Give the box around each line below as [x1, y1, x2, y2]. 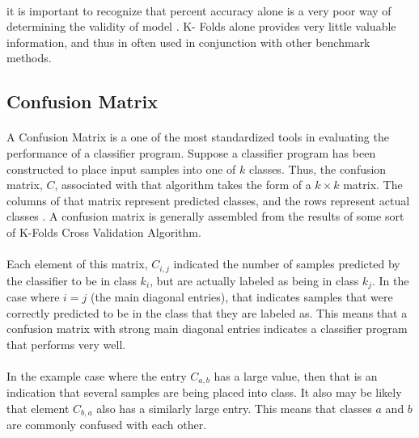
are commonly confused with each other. [6, 416, 207, 433]
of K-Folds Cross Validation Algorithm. [6, 223, 201, 240]
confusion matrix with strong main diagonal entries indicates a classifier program [6, 320, 408, 337]
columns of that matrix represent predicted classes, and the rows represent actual [6, 192, 410, 208]
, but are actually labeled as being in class [150, 272, 359, 288]
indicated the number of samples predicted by [173, 255, 400, 272]
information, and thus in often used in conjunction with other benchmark [6, 33, 370, 50]
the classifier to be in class [6, 272, 137, 288]
